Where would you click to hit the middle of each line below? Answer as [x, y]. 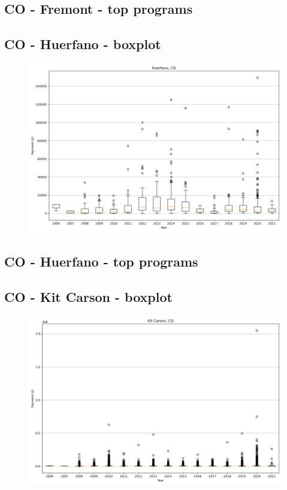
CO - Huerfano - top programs [101, 261]
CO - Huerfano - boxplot [83, 44]
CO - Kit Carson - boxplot [88, 297]
